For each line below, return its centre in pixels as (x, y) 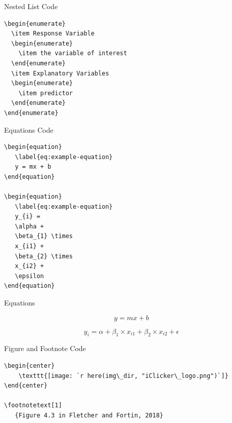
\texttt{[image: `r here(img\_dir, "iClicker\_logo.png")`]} (123, 376)
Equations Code (29, 129)
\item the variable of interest (73, 53)
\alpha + (29, 226)
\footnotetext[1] (33, 406)
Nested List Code (31, 6)
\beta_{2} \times (44, 256)
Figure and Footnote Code (45, 348)
